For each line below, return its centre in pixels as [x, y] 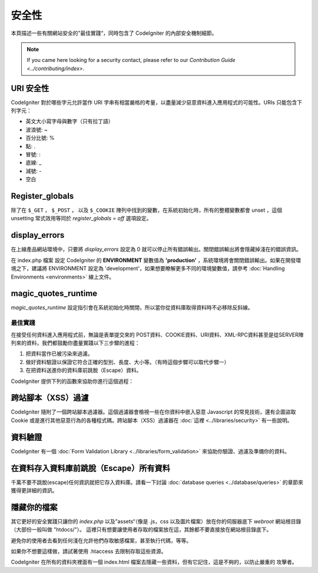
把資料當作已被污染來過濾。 [59, 353]
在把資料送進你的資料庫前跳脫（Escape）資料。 [84, 370]
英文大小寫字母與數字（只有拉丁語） [69, 122]
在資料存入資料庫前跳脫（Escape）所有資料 [91, 468]
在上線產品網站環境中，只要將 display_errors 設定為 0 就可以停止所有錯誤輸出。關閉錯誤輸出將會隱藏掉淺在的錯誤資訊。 [156, 249]
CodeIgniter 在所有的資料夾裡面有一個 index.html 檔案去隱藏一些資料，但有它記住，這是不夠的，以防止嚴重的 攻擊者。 [154, 562]
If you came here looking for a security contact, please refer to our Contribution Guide [131, 60]
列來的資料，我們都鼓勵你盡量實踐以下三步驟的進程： [75, 343]
